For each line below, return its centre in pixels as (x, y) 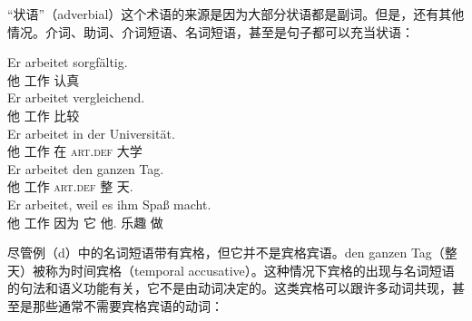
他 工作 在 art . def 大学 (75, 151)
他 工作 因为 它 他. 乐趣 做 (85, 222)
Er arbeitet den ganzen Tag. (86, 168)
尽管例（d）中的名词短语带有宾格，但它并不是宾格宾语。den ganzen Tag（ (226, 253)
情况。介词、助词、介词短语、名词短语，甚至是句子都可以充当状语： (211, 31)
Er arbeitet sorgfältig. (68, 62)
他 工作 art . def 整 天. (70, 186)
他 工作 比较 (44, 115)
